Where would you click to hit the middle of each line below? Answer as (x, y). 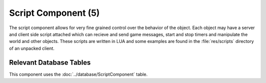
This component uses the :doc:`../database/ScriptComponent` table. (78, 74)
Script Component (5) (54, 13)
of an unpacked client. (32, 48)
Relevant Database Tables (50, 62)
